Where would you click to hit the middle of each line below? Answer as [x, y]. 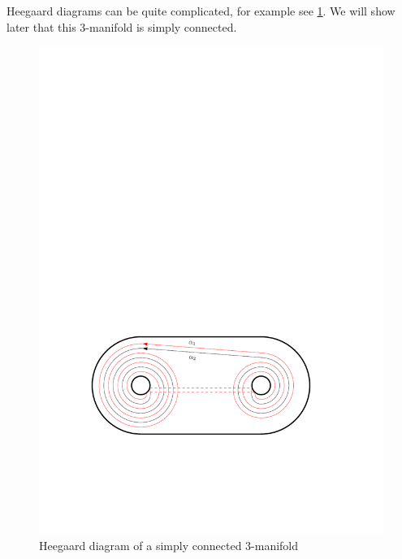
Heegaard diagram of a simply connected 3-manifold [169, 545]
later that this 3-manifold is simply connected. [122, 26]
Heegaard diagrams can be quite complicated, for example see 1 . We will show [201, 11]
